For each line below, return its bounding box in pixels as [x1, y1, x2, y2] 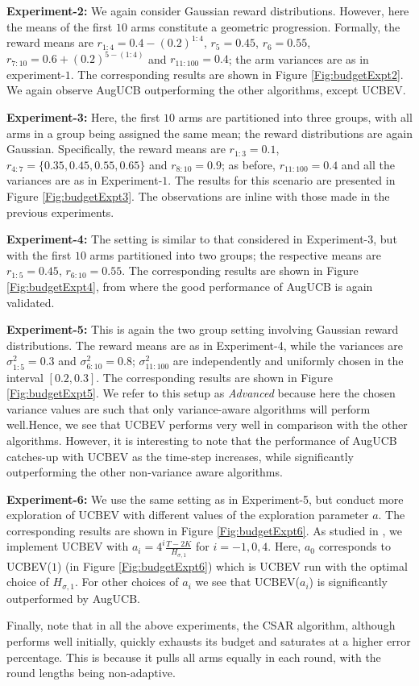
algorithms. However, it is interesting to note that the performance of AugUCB [6, 431, 397, 448]
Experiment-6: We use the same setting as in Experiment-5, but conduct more [6, 490, 404, 507]
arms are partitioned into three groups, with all [178, 109, 413, 126]
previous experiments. [6, 203, 114, 220]
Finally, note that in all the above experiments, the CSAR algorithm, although [6, 617, 396, 634]
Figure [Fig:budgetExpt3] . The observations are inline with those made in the [6, 188, 390, 205]
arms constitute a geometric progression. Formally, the [131, 18, 400, 35]
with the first [6, 246, 72, 263]
